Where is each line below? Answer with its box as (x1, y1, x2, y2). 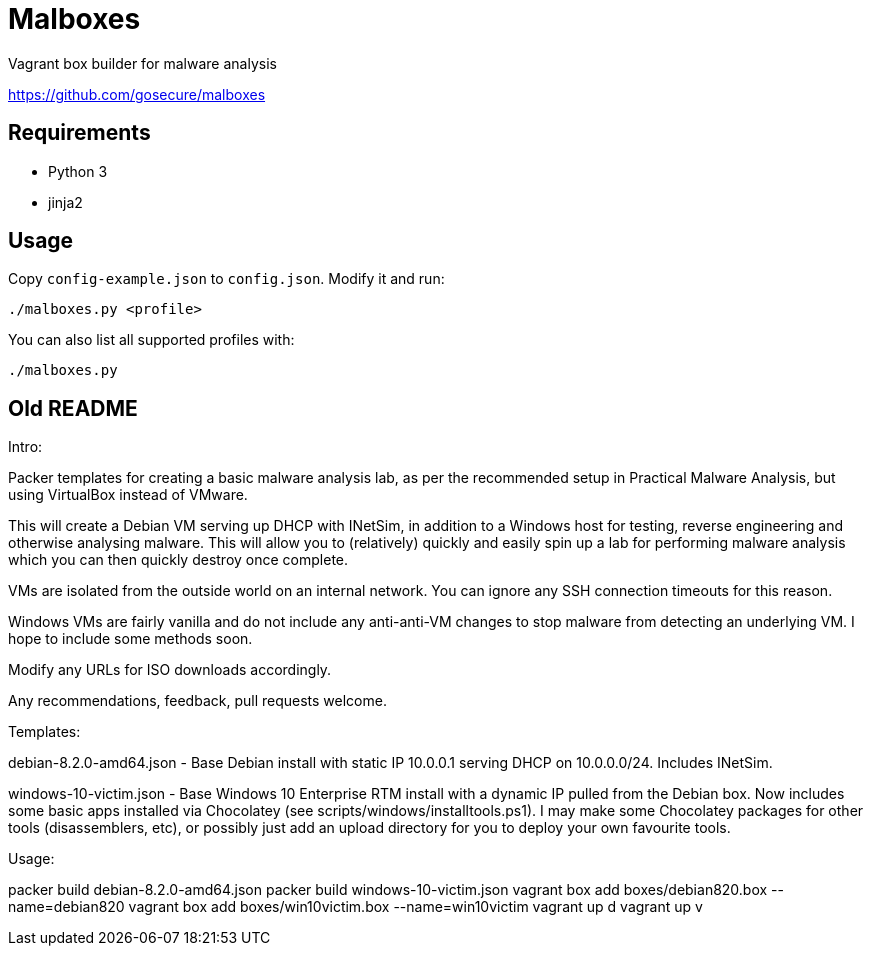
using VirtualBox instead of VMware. (8, 486, 248, 504)
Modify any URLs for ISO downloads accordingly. (8, 661, 332, 679)
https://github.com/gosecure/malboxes (8, 85, 266, 103)
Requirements (8, 120, 151, 146)
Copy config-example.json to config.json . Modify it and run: (8, 270, 445, 288)
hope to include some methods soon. (8, 630, 253, 648)
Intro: (8, 438, 43, 456)
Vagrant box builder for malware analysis (8, 54, 277, 72)
